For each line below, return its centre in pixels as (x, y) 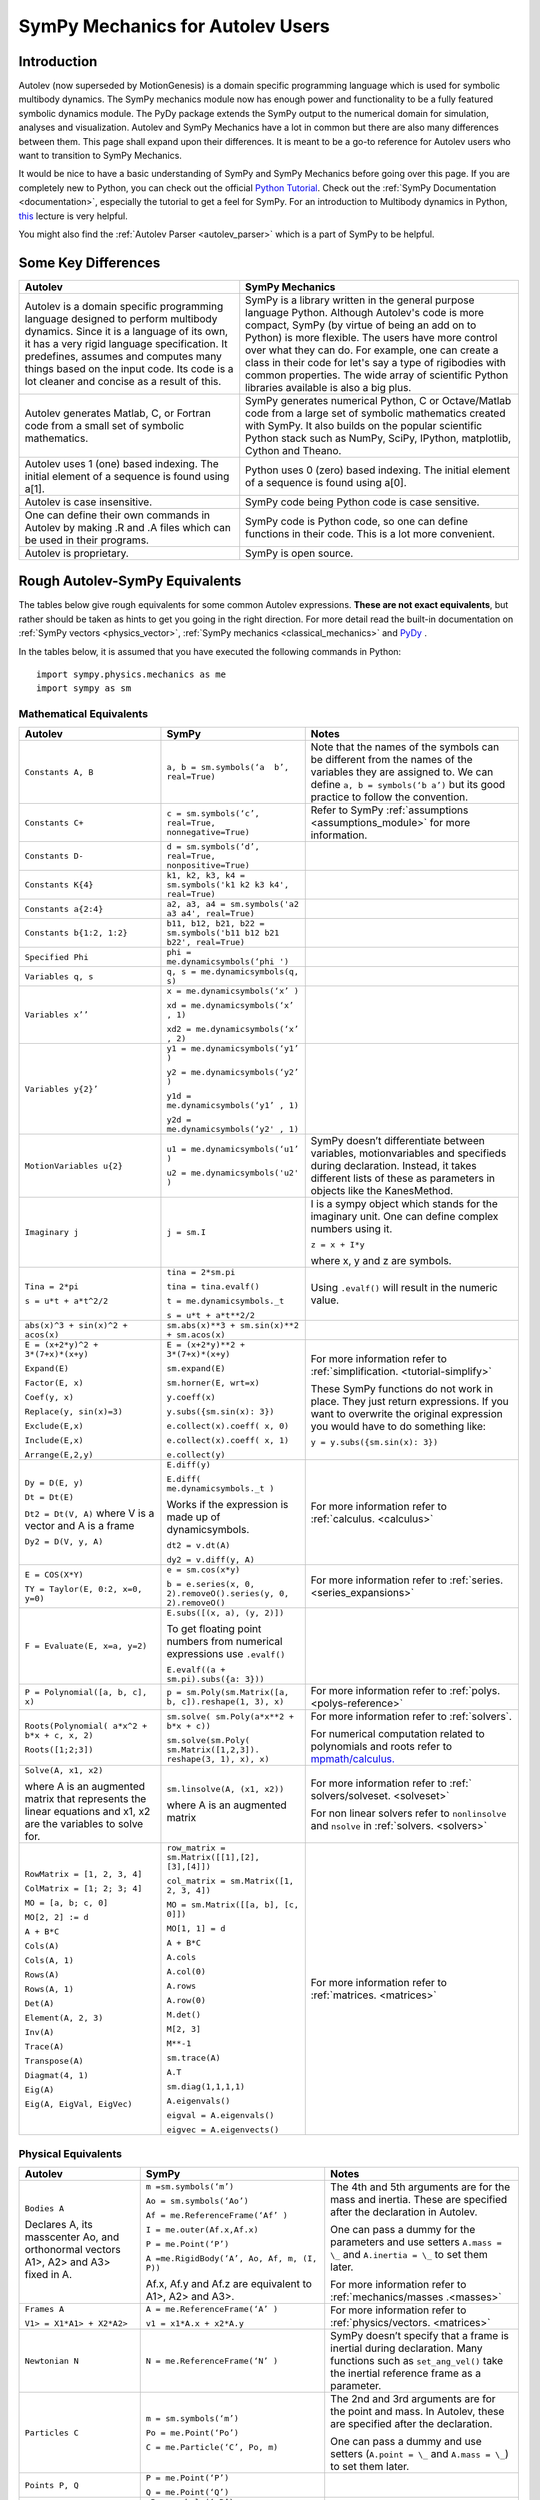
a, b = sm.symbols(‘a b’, (228, 767)
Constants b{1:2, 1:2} (76, 933)
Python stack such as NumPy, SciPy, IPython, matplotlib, (378, 438)
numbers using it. (351, 1229)
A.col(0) (186, 1971)
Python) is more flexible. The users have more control (371, 337)
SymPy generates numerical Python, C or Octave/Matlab (378, 400)
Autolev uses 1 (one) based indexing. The (121, 463)
